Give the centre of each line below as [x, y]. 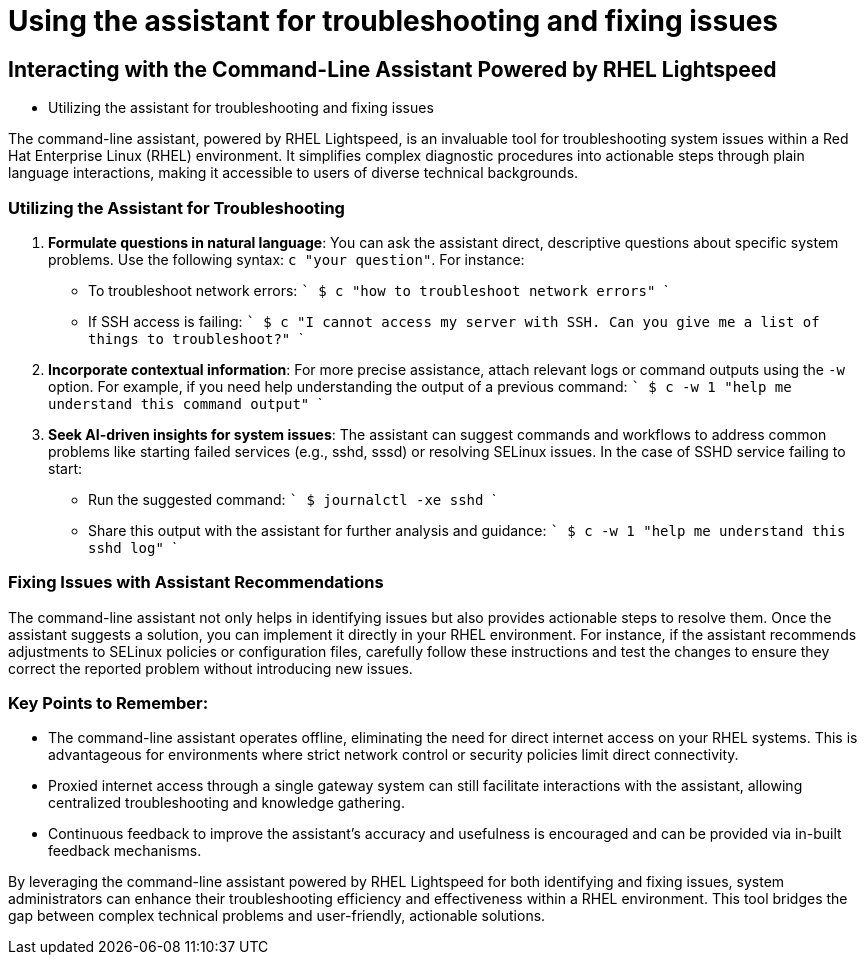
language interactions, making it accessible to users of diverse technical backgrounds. [293, 173]
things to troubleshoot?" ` [196, 338]
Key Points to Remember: [108, 703]
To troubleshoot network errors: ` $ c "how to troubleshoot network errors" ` [378, 290]
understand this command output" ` [185, 403]
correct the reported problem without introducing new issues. [210, 668]
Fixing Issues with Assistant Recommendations [196, 582]
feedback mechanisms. [125, 851]
